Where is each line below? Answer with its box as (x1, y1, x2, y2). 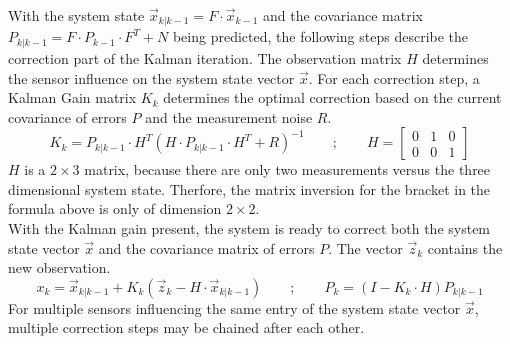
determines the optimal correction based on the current (163, 87, 502, 108)
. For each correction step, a (308, 67, 480, 88)
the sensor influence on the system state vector (8, 67, 295, 88)
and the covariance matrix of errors (98, 237, 315, 258)
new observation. (8, 257, 111, 278)
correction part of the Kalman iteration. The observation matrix (8, 47, 402, 68)
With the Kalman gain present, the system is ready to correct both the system (8, 218, 491, 239)
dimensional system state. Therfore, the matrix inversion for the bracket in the (8, 178, 491, 199)
